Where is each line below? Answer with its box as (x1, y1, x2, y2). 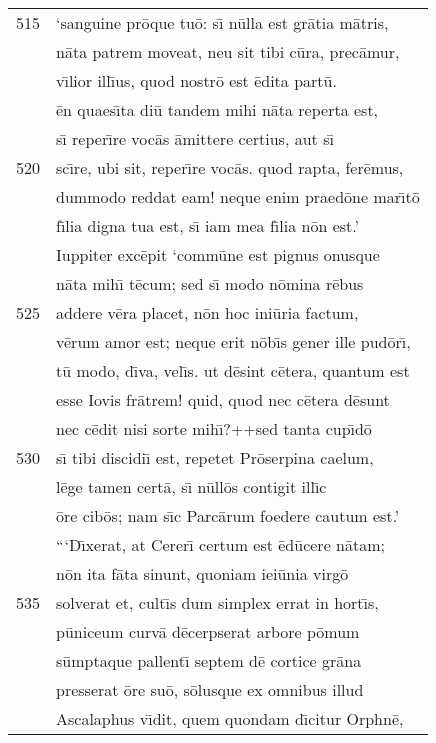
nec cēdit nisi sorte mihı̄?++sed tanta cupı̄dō (56, 417, 372, 440)
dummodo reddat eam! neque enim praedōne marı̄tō (56, 185, 420, 208)
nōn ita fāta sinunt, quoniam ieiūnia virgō (56, 562, 349, 585)
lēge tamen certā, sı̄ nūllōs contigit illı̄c (56, 475, 327, 498)
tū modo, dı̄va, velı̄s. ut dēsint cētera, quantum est (56, 359, 410, 382)
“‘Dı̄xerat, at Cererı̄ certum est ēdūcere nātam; (56, 533, 385, 556)
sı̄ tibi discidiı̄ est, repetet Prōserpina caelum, (56, 446, 374, 469)
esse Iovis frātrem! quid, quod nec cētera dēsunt (56, 388, 390, 411)
